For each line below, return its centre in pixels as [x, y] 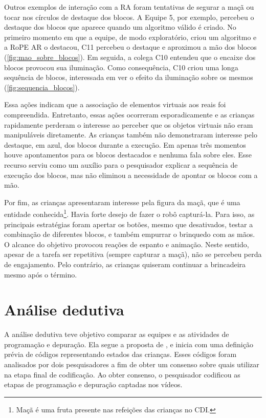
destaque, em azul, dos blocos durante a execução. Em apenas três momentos [125, 144]
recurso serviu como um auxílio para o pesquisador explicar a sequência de [121, 164]
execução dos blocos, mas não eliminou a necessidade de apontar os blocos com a [131, 175]
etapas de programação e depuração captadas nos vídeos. [93, 384]
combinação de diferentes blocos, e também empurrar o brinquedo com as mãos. [130, 234]
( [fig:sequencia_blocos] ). [42, 87]
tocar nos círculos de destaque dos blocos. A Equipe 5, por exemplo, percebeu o [129, 17]
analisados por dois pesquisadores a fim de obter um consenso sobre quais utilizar [132, 364]
